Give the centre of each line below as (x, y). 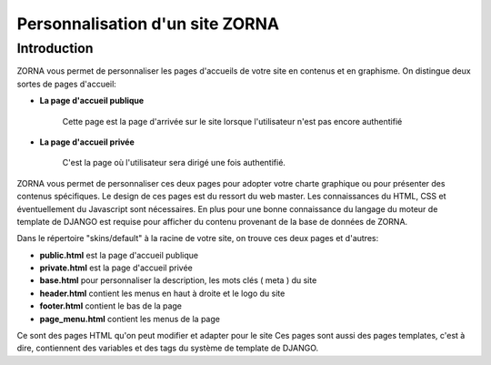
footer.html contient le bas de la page (110, 306)
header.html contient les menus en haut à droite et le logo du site (162, 293)
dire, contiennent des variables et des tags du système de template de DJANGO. (168, 348)
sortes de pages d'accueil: (67, 84)
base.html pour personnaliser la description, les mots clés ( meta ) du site (178, 280)
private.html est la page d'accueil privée (116, 268)
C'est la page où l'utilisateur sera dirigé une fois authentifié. (174, 163)
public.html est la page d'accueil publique (119, 255)
